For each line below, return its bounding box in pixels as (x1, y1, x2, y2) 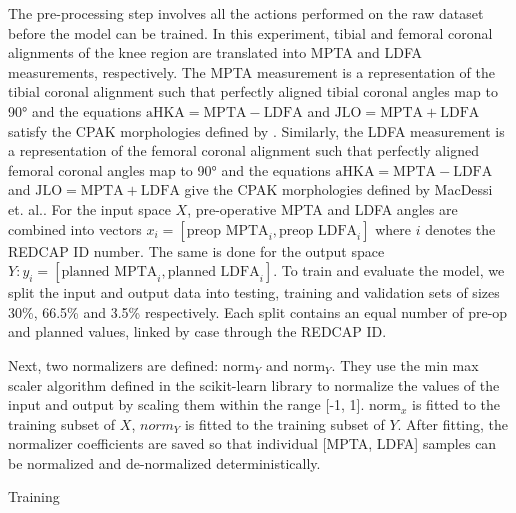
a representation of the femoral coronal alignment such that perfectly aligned (8, 140, 479, 161)
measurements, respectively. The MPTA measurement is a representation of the (8, 61, 495, 82)
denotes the (425, 218, 496, 239)
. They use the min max (331, 354, 479, 375)
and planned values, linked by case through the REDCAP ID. (8, 321, 387, 342)
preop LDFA (279, 223, 358, 238)
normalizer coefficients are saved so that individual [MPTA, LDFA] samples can (8, 433, 497, 454)
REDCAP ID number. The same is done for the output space (8, 240, 385, 261)
